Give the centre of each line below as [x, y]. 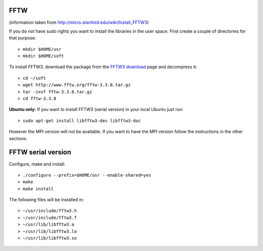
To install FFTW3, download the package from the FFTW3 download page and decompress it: [103, 67]
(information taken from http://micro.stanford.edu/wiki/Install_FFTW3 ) [79, 22]
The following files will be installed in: [47, 200]
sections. [18, 138]
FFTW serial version [40, 152]
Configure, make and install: [37, 164]
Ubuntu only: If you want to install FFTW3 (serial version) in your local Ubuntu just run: [96, 109]
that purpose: [23, 38]
